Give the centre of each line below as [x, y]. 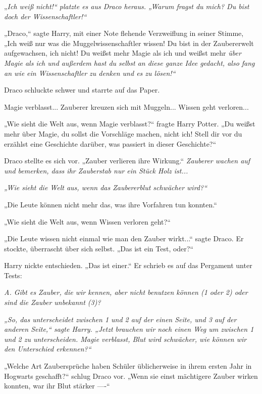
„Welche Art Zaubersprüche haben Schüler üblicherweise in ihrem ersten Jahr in [128, 366]
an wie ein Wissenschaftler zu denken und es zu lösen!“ [90, 73]
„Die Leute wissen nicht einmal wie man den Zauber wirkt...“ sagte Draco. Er [124, 238]
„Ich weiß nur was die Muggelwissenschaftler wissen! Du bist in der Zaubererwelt [129, 43]
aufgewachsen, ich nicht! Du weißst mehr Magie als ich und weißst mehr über [123, 53]
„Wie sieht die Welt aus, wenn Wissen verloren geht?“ [87, 221]
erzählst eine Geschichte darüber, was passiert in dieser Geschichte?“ [110, 143]
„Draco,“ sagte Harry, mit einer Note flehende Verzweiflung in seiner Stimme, [124, 33]
